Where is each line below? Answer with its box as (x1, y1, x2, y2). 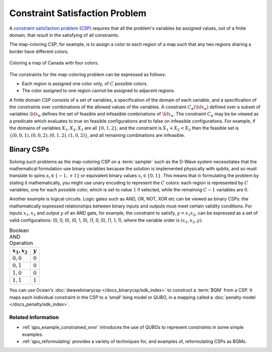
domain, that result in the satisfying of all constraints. (9, 32, 119, 38)
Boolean (9, 227, 29, 234)
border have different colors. (9, 48, 69, 54)
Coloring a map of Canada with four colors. (9, 60, 99, 66)
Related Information (9, 314, 59, 321)
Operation (9, 240, 33, 247)
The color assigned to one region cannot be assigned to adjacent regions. (22, 88, 176, 94)
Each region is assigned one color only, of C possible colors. (22, 81, 148, 87)
